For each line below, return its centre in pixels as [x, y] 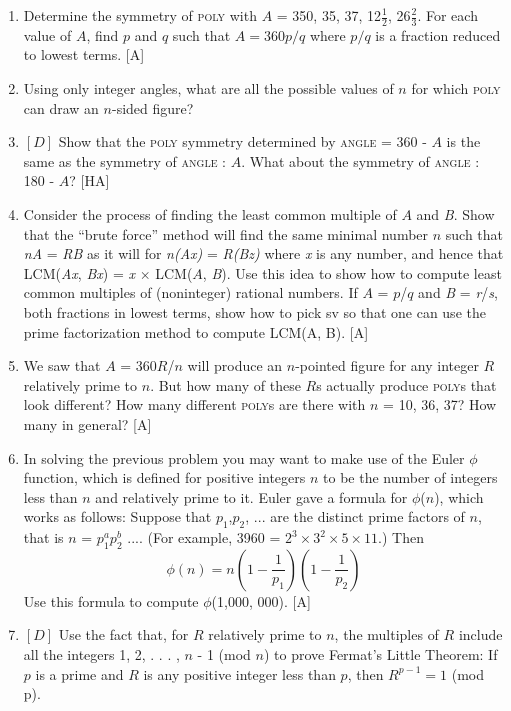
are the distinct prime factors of [367, 516]
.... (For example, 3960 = [204, 537]
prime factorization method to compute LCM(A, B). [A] [196, 331]
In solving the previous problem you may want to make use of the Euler [244, 457]
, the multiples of [386, 634]
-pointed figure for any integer [387, 365]
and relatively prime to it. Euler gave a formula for [251, 496]
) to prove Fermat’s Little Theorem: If [380, 654]
